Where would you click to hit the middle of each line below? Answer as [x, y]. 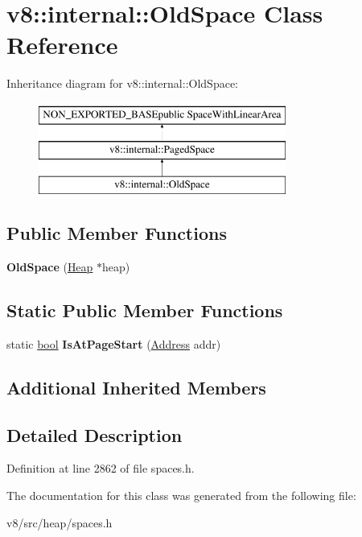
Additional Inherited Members [136, 387]
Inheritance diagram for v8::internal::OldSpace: [122, 83]
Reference [62, 45]
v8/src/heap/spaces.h [60, 522]
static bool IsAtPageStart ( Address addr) [114, 343]
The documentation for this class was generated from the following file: [181, 496]
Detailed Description [95, 434]
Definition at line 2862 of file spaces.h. [101, 468]
